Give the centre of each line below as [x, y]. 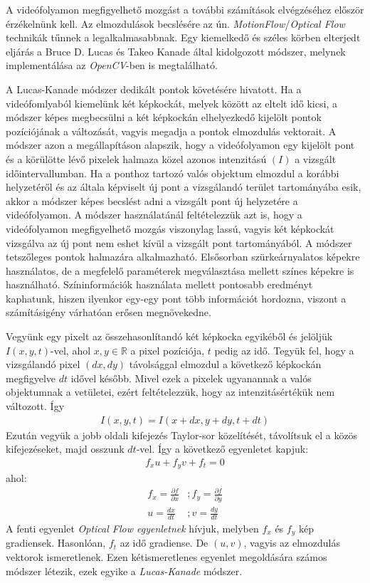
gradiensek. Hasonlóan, [56, 543]
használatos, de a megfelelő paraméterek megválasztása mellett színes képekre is [180, 270]
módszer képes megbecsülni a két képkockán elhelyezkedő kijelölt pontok [164, 117]
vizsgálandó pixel [43, 364]
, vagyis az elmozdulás [292, 543]
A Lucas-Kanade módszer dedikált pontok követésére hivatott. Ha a [154, 89]
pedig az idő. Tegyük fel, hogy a [284, 350]
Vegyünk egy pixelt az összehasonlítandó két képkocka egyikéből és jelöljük [169, 336]
